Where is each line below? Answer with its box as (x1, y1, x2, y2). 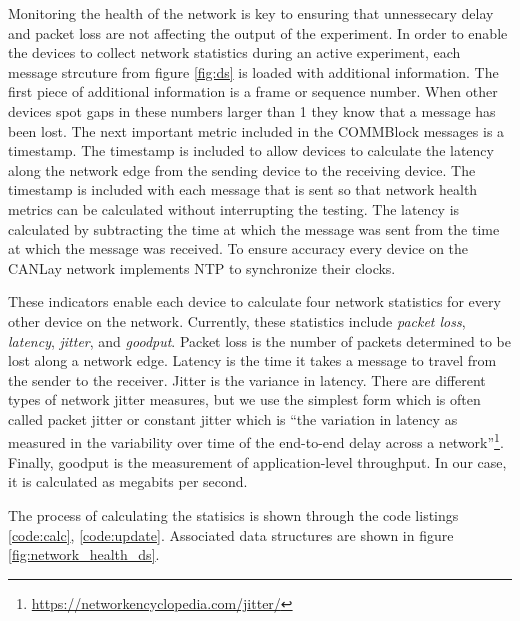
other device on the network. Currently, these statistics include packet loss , (8, 310, 466, 331)
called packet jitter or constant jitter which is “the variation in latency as (8, 408, 458, 429)
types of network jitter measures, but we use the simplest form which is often (8, 389, 481, 410)
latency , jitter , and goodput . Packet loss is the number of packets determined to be (8, 330, 511, 351)
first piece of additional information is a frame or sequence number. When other (8, 81, 498, 102)
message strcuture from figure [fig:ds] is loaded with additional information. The (8, 61, 499, 82)
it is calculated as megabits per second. (8, 471, 248, 492)
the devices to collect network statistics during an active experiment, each (8, 42, 461, 63)
